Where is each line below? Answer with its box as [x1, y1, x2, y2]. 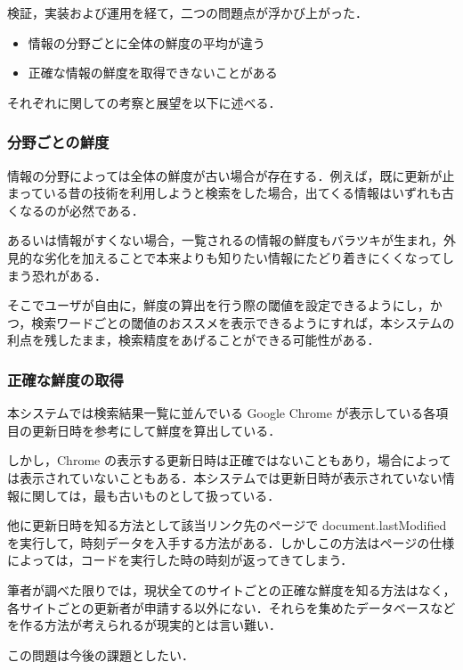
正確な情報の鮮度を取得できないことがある [28, 63, 278, 82]
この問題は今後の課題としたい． [7, 645, 194, 664]
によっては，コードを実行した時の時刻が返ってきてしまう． [7, 551, 353, 569]
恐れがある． [31, 266, 107, 284]
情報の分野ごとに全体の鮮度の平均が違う [28, 33, 265, 52]
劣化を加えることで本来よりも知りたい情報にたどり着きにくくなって [44, 248, 442, 266]
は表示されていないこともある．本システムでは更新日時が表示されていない [7, 468, 443, 486]
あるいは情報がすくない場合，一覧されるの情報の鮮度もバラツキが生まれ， [7, 231, 443, 249]
